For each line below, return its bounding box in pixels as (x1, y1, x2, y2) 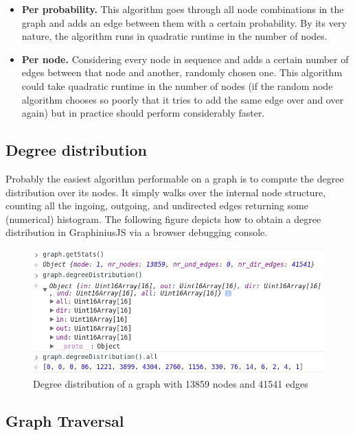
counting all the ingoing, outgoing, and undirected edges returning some (5, 198, 308, 213)
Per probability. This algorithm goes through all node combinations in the (21, 2, 344, 16)
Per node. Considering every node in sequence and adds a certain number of (21, 51, 349, 66)
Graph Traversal (5, 410, 124, 431)
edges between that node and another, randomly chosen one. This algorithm (21, 65, 343, 80)
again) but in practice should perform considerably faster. (21, 106, 265, 120)
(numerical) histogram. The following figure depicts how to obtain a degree (5, 211, 321, 226)
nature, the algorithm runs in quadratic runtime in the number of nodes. (21, 29, 328, 43)
